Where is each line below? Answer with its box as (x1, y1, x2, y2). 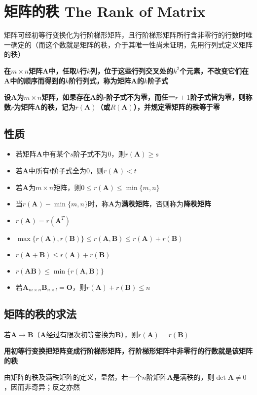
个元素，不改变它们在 (180, 65, 249, 76)
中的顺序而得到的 (10, 75, 66, 85)
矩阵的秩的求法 (4, 306, 76, 321)
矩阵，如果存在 (41, 92, 90, 102)
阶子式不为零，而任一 (106, 92, 175, 102)
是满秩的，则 (173, 372, 215, 382)
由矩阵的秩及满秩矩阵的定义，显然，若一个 (4, 372, 142, 382)
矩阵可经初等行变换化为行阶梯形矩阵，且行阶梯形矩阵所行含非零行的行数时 (4, 30, 246, 40)
